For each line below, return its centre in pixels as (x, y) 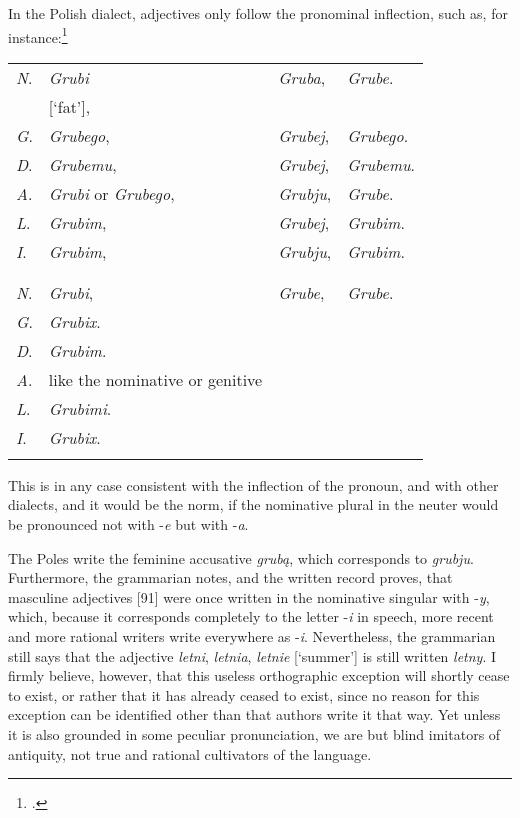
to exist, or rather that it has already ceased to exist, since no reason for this (244, 694)
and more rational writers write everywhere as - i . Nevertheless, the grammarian (252, 636)
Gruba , (302, 77)
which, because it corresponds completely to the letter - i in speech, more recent (251, 616)
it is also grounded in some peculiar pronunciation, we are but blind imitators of (254, 733)
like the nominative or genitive (155, 379)
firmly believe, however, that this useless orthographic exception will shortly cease (259, 675)
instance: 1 (38, 35)
